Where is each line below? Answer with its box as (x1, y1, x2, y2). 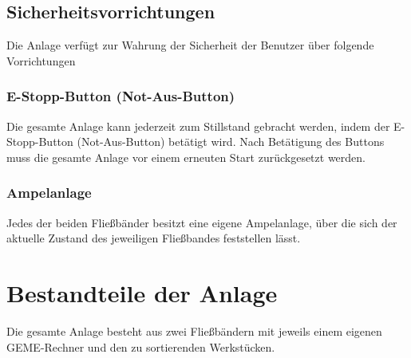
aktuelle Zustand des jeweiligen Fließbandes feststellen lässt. (6, 230, 301, 246)
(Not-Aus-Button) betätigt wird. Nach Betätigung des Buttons (77, 133, 385, 150)
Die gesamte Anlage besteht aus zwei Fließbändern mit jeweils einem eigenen (6, 322, 382, 339)
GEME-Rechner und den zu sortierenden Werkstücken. (6, 338, 275, 355)
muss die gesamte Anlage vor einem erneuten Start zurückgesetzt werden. (6, 148, 366, 165)
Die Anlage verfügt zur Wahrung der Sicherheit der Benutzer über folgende (6, 37, 374, 53)
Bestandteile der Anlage (6, 276, 278, 309)
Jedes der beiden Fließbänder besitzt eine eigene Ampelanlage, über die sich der (6, 214, 397, 230)
